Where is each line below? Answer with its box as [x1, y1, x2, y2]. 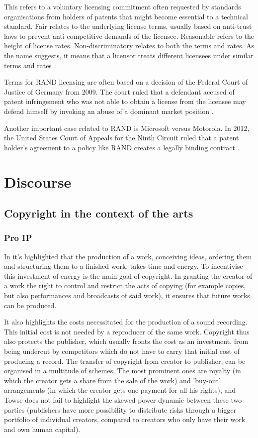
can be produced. [4, 300, 57, 310]
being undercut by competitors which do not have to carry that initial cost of [4, 346, 240, 356]
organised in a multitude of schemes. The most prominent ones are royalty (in [4, 365, 241, 376]
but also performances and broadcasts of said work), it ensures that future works [4, 290, 250, 301]
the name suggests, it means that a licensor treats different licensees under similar [4, 50, 254, 60]
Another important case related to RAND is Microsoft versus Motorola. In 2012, [4, 122, 250, 133]
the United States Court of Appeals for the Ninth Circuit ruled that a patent [4, 132, 239, 143]
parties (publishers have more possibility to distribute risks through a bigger [4, 404, 237, 415]
